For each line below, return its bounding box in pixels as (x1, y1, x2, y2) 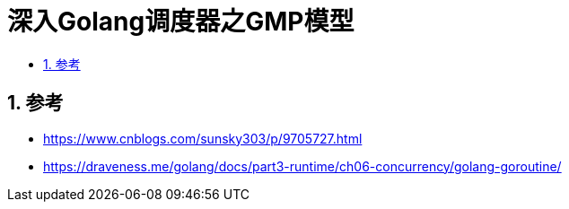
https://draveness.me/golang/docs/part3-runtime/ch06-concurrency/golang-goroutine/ (43, 158, 562, 174)
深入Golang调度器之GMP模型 (7, 6, 355, 37)
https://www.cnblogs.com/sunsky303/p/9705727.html (43, 130, 363, 146)
